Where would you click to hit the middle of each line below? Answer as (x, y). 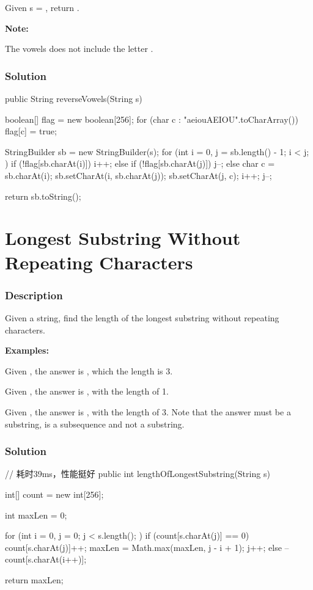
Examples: (27, 350)
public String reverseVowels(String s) (74, 98)
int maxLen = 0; (36, 515)
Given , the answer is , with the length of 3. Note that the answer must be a (148, 411)
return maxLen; (34, 579)
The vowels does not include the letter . (79, 49)
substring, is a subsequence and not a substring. (95, 424)
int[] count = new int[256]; (54, 494)
